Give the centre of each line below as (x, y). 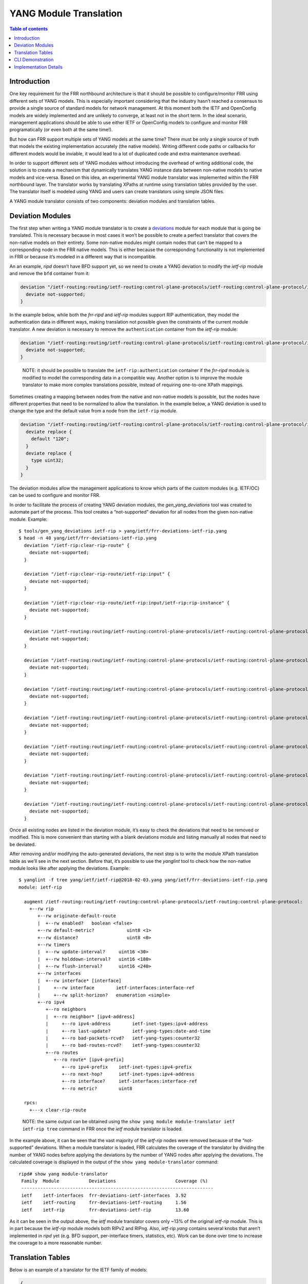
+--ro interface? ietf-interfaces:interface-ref (130, 1081)
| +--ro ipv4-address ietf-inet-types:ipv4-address (127, 1024)
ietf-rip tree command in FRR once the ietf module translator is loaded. (103, 1129)
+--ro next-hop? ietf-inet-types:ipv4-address (128, 1074)
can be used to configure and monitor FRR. (55, 495)
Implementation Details (38, 67)
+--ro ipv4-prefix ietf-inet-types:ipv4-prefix (127, 1067)
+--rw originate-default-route (77, 916)
